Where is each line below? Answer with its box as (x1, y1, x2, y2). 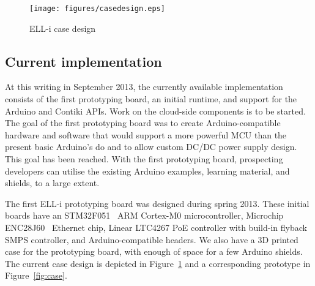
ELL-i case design (29, 21, 96, 34)
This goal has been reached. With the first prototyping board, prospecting (5, 152, 283, 165)
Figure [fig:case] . (5, 269, 67, 282)
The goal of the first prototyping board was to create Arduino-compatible (5, 116, 281, 129)
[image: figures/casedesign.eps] (29, 4, 165, 13)
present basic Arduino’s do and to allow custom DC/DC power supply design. (5, 140, 297, 153)
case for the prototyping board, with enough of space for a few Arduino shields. (5, 245, 303, 258)
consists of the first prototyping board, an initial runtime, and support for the (5, 92, 297, 105)
